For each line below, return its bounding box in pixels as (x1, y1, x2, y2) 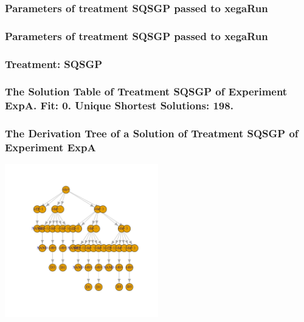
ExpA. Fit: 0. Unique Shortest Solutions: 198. (5, 98, 233, 113)
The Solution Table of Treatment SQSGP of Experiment (5, 84, 288, 99)
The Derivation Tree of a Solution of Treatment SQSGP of (5, 126, 299, 141)
